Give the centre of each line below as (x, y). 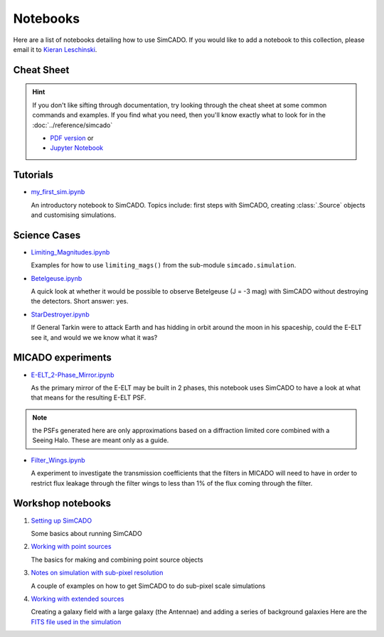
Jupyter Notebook (77, 148)
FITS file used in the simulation (76, 621)
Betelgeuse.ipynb (57, 278)
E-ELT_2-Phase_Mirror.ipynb (73, 375)
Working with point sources (71, 547)
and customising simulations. (74, 215)
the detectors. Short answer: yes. (80, 301)
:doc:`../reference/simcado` (73, 125)
